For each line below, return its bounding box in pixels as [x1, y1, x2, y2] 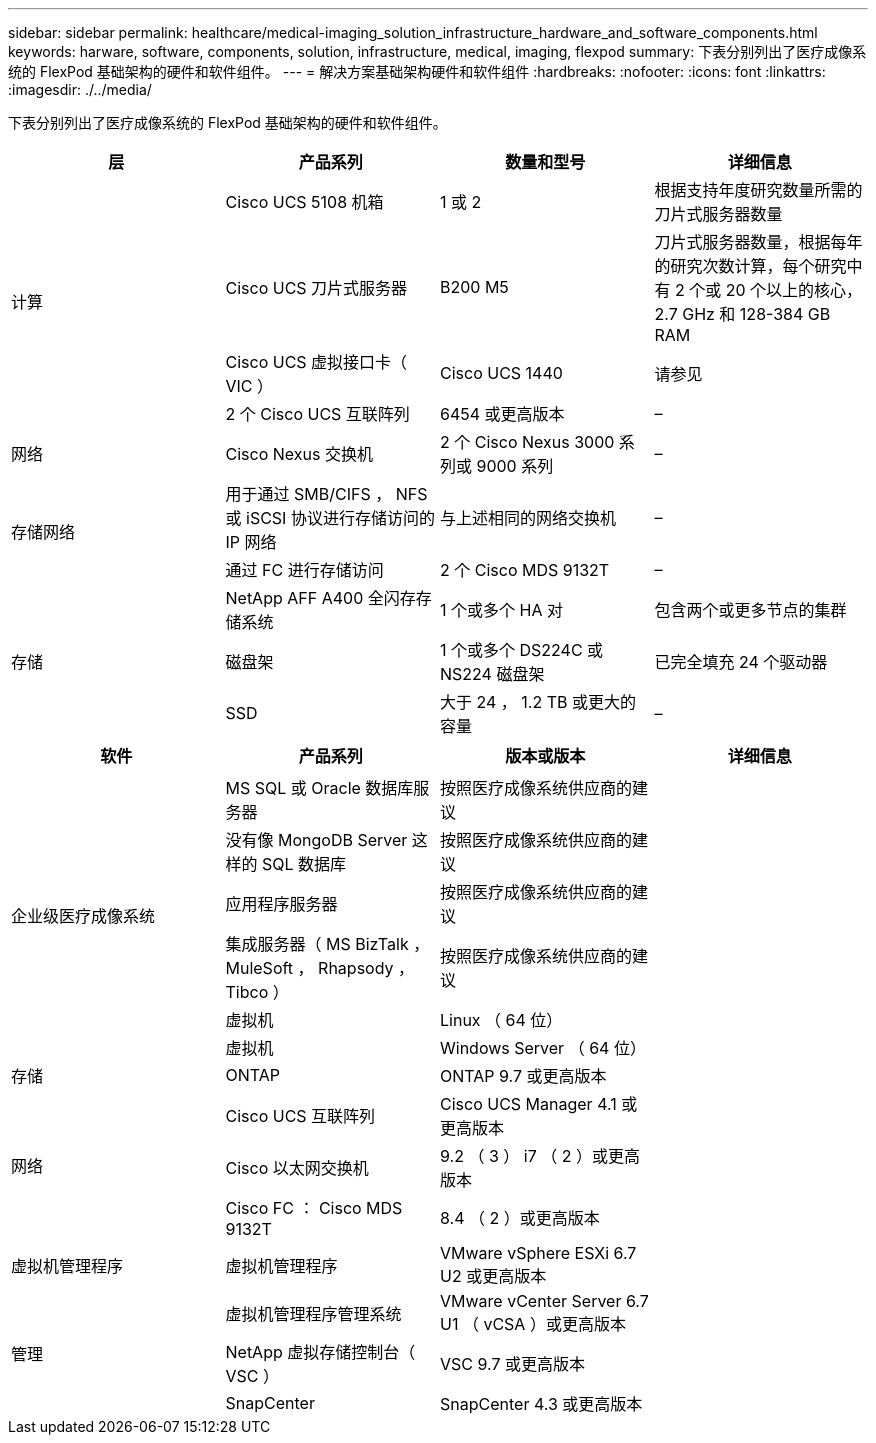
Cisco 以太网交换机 [225, 1158, 369, 1178]
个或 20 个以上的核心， [689, 280, 863, 300]
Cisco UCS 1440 [440, 363, 563, 383]
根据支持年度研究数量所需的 [654, 180, 863, 200]
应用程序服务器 [225, 894, 338, 914]
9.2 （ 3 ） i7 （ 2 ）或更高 [440, 1146, 640, 1166]
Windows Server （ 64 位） [440, 1038, 646, 1058]
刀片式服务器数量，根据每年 [654, 232, 863, 252]
